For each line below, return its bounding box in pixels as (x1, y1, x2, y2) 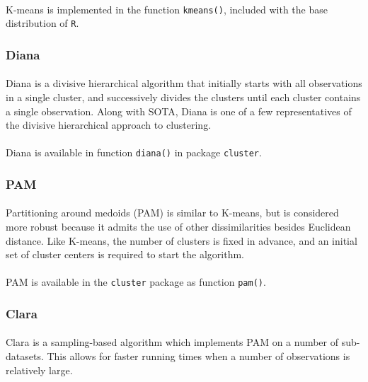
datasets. (6, 349, 44, 364)
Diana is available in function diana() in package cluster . (6, 145, 262, 160)
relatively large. (6, 362, 73, 377)
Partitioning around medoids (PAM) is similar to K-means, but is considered (6, 205, 339, 220)
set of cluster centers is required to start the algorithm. (6, 247, 244, 262)
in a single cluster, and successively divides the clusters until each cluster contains (6, 89, 361, 104)
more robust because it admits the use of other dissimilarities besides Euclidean (6, 219, 351, 233)
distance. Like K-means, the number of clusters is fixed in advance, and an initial (6, 233, 357, 248)
